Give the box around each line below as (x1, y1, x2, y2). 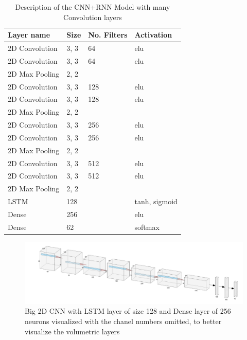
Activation (134, 29, 172, 40)
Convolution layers (63, 11, 122, 22)
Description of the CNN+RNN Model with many (15, 2, 170, 12)
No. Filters (88, 29, 128, 40)
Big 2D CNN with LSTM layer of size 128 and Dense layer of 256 (25, 306, 231, 316)
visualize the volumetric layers (25, 326, 120, 336)
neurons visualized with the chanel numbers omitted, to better (25, 316, 222, 327)
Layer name (8, 29, 50, 40)
